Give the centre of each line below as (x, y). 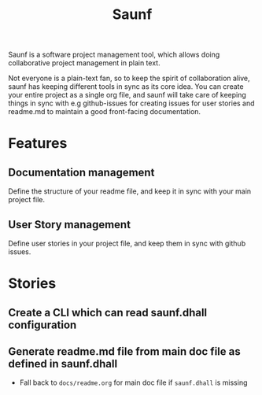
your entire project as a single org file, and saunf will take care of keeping (127, 95)
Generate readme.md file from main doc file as (125, 351)
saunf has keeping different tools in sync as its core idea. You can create (126, 87)
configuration (42, 325)
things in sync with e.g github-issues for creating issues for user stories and (131, 103)
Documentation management (81, 172)
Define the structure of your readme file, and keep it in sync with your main (130, 191)
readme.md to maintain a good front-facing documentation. (105, 112)
